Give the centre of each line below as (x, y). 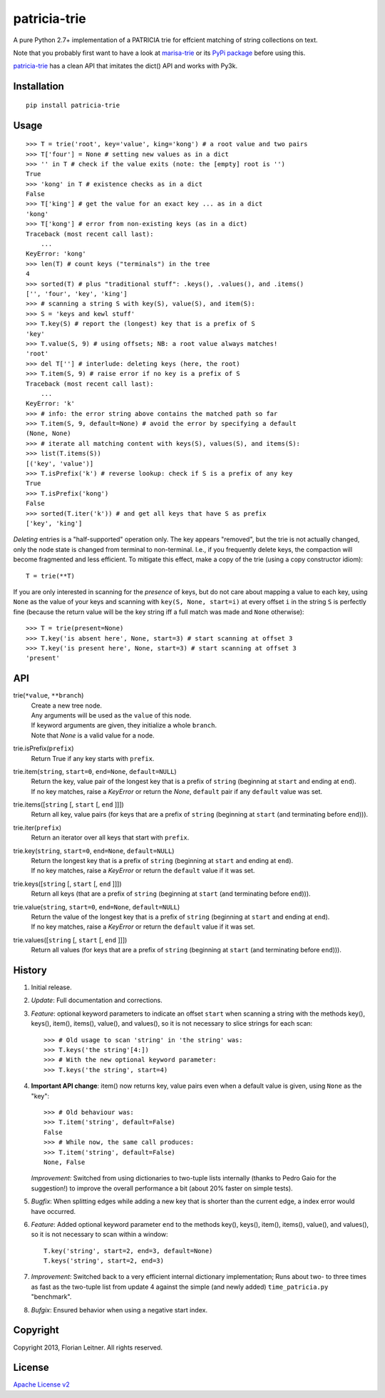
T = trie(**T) (50, 576)
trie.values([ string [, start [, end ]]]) (70, 940)
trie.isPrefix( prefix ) (43, 748)
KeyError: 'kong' (56, 254)
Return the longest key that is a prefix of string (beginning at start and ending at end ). (162, 861)
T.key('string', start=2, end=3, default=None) (128, 1251)
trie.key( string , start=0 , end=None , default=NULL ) (94, 851)
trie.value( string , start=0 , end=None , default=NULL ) (97, 907)
